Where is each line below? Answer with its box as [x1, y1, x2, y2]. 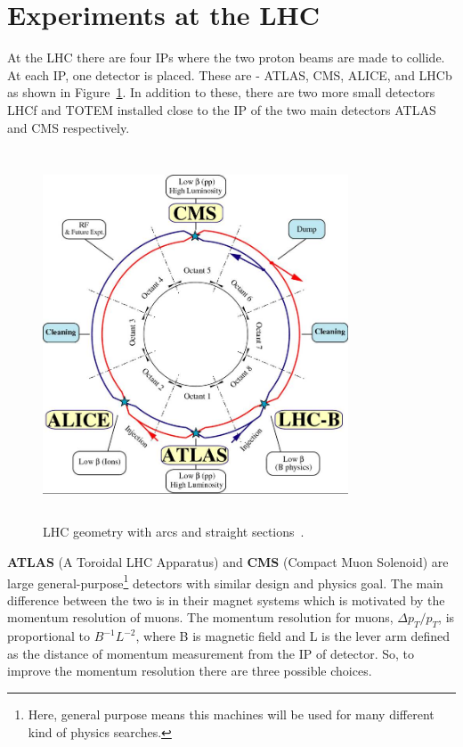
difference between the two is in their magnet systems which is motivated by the [7, 590, 445, 609]
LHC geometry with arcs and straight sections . [43, 522, 305, 541]
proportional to [7, 627, 91, 645]
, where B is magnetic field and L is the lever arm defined [135, 627, 451, 645]
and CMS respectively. [7, 118, 130, 136]
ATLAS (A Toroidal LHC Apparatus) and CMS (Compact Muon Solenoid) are [7, 553, 449, 571]
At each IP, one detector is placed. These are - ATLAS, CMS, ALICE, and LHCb [7, 65, 452, 84]
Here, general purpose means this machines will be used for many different [28, 705, 435, 724]
